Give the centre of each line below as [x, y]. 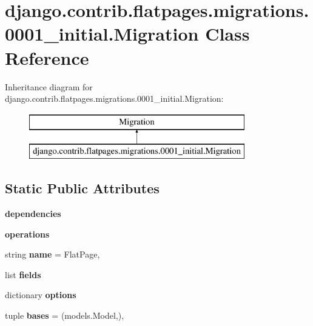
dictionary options [41, 295]
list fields [23, 274]
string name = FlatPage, [52, 254]
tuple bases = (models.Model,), [65, 315]
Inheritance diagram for [49, 86]
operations [27, 234]
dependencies [33, 214]
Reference [47, 57]
